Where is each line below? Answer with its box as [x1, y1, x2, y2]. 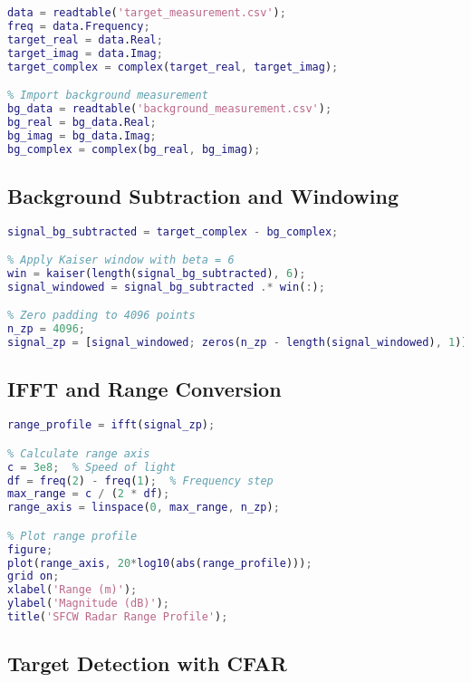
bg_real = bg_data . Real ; [7, 115, 157, 129]
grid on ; [7, 570, 60, 583]
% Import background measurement [7, 89, 208, 102]
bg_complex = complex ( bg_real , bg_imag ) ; [7, 142, 261, 156]
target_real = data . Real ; [7, 33, 163, 46]
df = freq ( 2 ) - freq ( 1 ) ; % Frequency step [7, 474, 274, 487]
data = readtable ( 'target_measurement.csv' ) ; [7, 6, 286, 19]
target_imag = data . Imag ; [7, 46, 163, 60]
